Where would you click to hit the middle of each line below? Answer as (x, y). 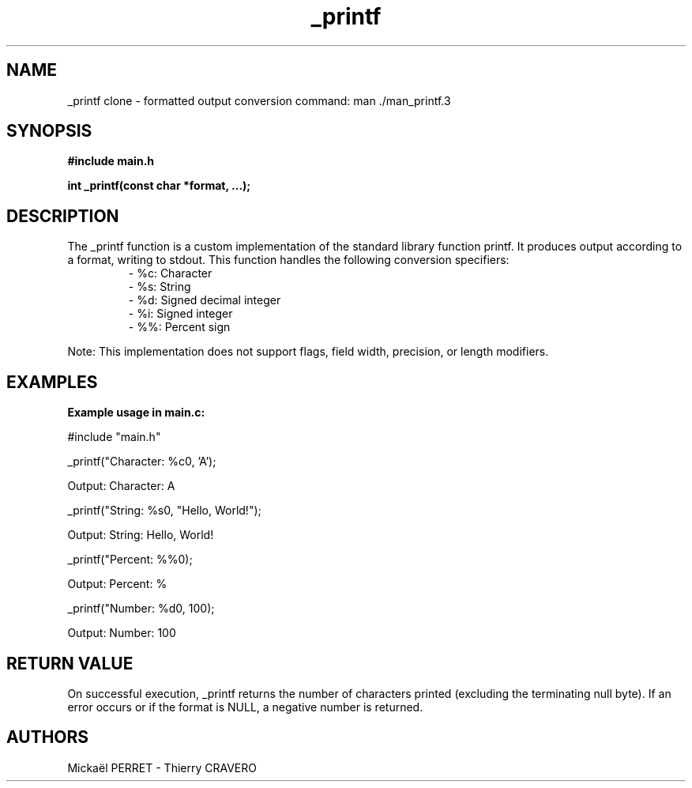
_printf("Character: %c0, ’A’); (142, 462)
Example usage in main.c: (136, 413)
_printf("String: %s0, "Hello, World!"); (164, 511)
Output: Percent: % (117, 584)
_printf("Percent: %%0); (130, 560)
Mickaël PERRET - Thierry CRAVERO (162, 767)
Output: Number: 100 (122, 633)
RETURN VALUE (70, 663)
